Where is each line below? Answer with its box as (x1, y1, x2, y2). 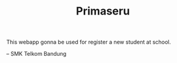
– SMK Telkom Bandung (6, 50, 67, 58)
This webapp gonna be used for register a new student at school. (6, 38, 171, 46)
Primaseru (75, 4, 130, 18)
